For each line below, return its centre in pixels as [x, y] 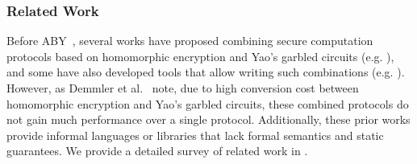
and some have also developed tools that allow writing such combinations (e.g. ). [206, 72]
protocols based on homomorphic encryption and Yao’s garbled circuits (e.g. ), [200, 56]
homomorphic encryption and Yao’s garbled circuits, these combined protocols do [208, 103]
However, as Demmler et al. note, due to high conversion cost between [183, 88]
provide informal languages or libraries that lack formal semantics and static [195, 135]
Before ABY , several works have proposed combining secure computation [190, 41]
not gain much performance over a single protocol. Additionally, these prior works [208, 119]
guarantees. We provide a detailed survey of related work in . [157, 151]
